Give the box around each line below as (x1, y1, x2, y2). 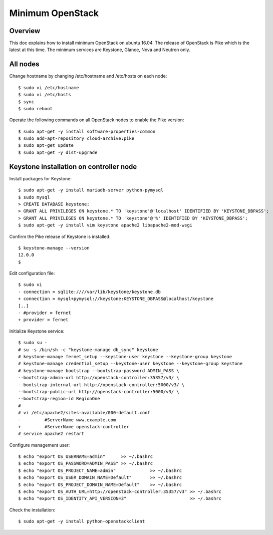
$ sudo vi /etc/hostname (18, 85, 79, 90)
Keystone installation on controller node (9, 162, 137, 171)
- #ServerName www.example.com (18, 417, 116, 423)
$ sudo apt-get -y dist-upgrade (18, 149, 98, 155)
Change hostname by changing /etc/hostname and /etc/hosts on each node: (9, 73, 167, 79)
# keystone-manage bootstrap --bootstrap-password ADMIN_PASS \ (18, 368, 180, 373)
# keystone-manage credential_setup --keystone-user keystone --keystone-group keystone (18, 361, 243, 367)
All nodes (9, 60, 40, 69)
